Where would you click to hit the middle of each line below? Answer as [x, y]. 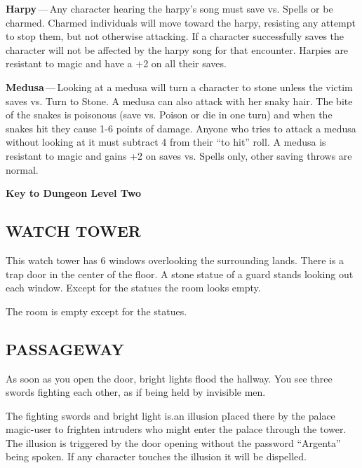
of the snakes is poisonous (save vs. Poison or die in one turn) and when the [169, 115]
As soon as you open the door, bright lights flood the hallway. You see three [169, 378]
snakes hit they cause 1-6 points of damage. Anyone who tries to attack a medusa [181, 128]
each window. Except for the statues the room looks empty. [133, 288]
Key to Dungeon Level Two [73, 193]
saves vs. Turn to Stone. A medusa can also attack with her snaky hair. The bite [179, 101]
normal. [22, 169]
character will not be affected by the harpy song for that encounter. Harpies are [177, 49]
